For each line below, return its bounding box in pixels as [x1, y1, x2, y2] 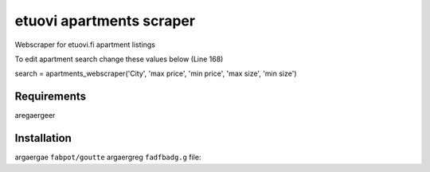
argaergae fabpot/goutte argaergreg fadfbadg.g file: [14, 152, 201, 162]
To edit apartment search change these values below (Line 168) [14, 54, 224, 64]
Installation [14, 131, 72, 145]
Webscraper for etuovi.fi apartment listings [14, 40, 155, 49]
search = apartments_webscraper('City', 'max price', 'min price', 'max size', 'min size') [14, 68, 298, 79]
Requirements [14, 90, 87, 104]
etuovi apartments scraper [14, 12, 195, 29]
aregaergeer [14, 111, 56, 120]
